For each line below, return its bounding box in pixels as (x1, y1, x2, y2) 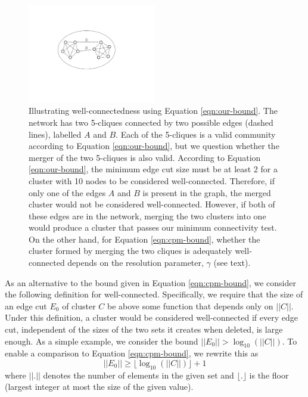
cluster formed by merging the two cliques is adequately (29, 244, 232, 257)
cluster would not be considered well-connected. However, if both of (29, 198, 275, 210)
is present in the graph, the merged (142, 186, 271, 199)
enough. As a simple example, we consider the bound (5, 334, 198, 347)
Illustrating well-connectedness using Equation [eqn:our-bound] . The (29, 104, 278, 117)
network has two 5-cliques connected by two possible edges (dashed (29, 116, 273, 128)
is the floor (249, 368, 289, 381)
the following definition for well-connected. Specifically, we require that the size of (5, 288, 303, 300)
